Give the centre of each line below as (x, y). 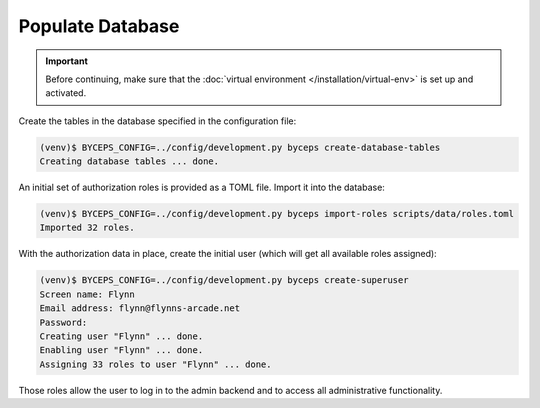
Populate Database (99, 26)
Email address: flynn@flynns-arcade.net (139, 308)
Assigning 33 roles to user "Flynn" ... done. (155, 364)
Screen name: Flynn (87, 294)
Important (67, 61)
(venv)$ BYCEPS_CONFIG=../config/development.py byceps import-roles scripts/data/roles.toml (277, 214)
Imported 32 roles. (87, 228)
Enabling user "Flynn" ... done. (121, 350)
